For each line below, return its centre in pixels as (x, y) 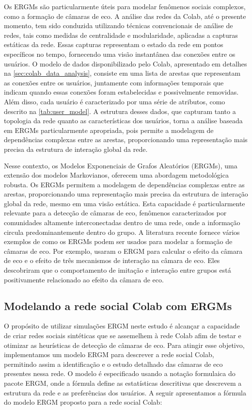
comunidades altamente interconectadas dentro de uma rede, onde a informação (122, 222)
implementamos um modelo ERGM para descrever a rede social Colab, (109, 354)
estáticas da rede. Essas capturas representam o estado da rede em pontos (114, 44)
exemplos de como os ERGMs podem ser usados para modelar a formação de (118, 241)
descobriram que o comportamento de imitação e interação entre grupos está (118, 270)
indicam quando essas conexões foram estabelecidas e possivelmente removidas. (121, 92)
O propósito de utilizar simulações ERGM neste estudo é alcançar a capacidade (122, 326)
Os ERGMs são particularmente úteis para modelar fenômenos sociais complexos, (125, 6)
